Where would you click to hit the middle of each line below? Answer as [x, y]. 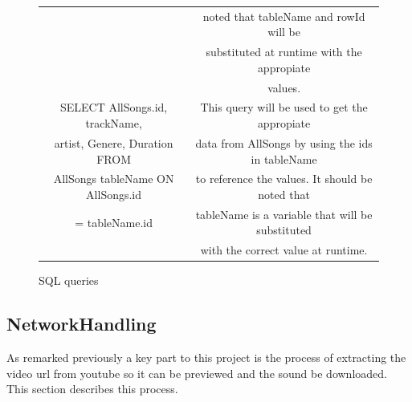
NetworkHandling [82, 324]
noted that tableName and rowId [284, 16]
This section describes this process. [92, 389]
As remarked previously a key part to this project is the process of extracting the [206, 357]
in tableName [284, 158]
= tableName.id [114, 222]
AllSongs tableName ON [114, 179]
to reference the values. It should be [284, 179]
